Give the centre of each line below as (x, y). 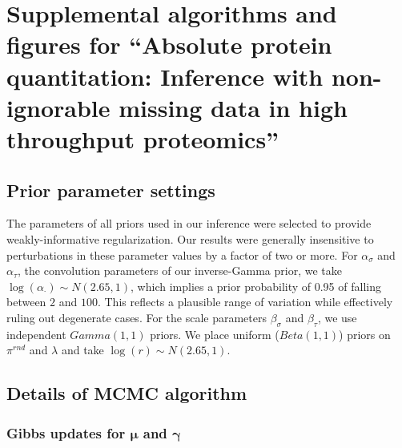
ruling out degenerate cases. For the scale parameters (137, 317)
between (26, 302)
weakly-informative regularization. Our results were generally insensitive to (190, 238)
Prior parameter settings (111, 190)
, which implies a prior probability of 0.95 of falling (256, 286)
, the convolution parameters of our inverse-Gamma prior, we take (180, 270)
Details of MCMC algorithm (127, 393)
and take (82, 350)
